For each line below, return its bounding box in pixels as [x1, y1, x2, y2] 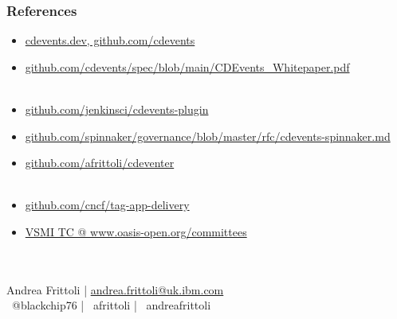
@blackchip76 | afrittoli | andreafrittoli [11, 297, 211, 313]
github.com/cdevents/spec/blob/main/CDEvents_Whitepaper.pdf [25, 58, 350, 75]
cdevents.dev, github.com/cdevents [25, 32, 195, 49]
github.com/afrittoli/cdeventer [25, 154, 175, 171]
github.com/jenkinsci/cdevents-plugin [25, 101, 209, 117]
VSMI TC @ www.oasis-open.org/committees [25, 223, 247, 239]
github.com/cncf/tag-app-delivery [25, 196, 190, 213]
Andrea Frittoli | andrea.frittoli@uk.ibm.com [6, 281, 224, 298]
